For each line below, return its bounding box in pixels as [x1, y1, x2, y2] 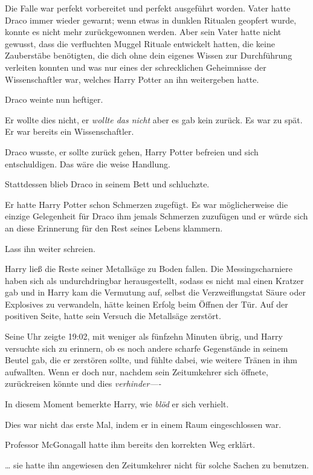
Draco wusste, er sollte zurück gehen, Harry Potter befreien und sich [5, 145, 259, 158]
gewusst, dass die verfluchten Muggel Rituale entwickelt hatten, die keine [5, 37, 275, 50]
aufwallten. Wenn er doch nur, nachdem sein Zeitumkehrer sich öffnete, [5, 365, 268, 378]
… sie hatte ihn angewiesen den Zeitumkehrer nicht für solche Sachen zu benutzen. [5, 458, 309, 471]
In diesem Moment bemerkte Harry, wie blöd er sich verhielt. [5, 398, 229, 410]
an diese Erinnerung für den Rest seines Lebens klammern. [5, 221, 223, 234]
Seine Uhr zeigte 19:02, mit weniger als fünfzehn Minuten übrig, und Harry [5, 330, 283, 343]
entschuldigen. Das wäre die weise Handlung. [5, 157, 170, 170]
